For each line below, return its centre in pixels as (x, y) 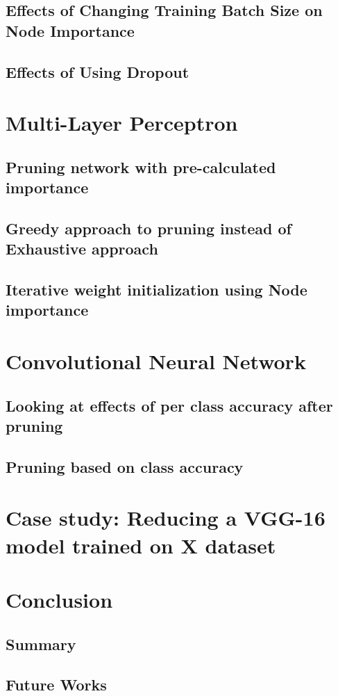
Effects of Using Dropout (98, 71)
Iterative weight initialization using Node (157, 290)
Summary (41, 644)
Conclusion (59, 599)
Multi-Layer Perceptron (122, 123)
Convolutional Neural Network (156, 361)
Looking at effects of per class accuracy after (169, 405)
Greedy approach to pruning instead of (149, 228)
